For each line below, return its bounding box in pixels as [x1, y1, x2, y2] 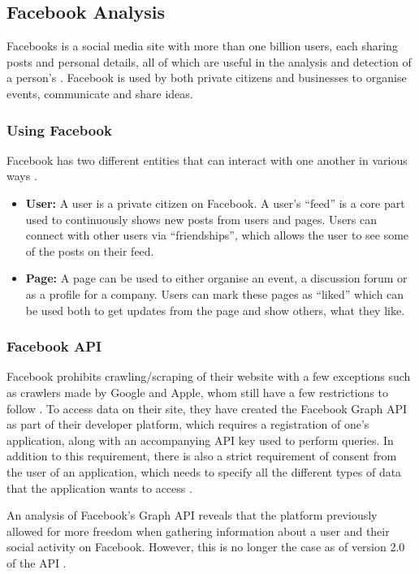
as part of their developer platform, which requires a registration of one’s [6, 416, 369, 433]
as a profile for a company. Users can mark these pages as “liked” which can [25, 285, 404, 302]
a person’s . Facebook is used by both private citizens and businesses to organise [6, 69, 407, 86]
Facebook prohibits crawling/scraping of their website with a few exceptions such [6, 368, 411, 385]
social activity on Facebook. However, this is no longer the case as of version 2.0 [6, 538, 405, 555]
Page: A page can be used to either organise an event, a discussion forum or [25, 270, 408, 287]
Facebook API [6, 336, 102, 356]
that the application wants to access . [6, 479, 192, 496]
